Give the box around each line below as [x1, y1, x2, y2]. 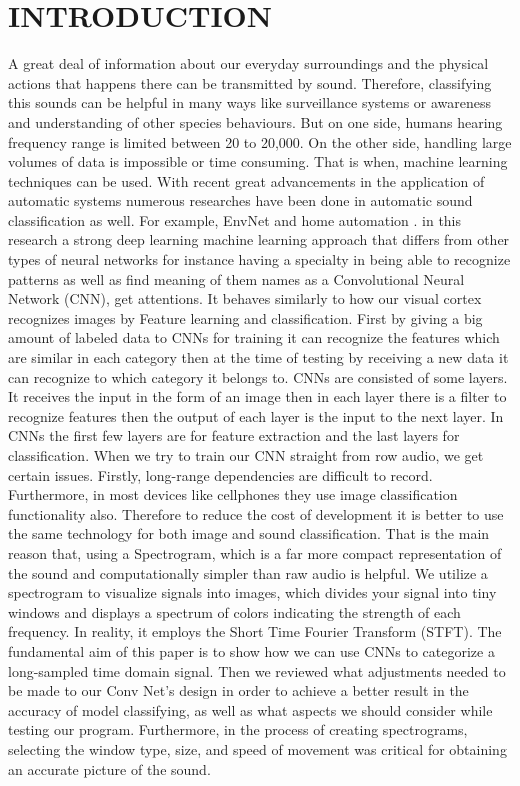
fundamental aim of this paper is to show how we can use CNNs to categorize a [8, 640, 495, 661]
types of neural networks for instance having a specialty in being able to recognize [8, 249, 511, 270]
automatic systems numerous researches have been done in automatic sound [8, 190, 473, 211]
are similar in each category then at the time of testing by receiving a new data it [8, 347, 509, 368]
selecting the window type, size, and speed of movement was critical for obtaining [8, 738, 507, 759]
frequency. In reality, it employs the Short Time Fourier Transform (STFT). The [8, 621, 502, 642]
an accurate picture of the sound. [8, 758, 211, 779]
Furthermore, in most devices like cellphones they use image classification [8, 484, 458, 505]
